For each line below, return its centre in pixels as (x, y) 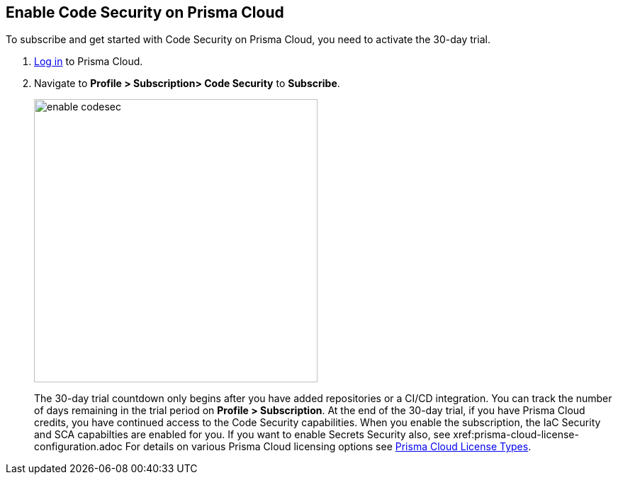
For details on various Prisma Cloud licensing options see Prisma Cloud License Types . (328, 447)
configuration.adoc (78, 447)
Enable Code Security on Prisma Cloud (145, 12)
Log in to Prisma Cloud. (89, 62)
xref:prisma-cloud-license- (516, 435)
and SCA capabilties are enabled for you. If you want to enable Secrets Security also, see (242, 435)
